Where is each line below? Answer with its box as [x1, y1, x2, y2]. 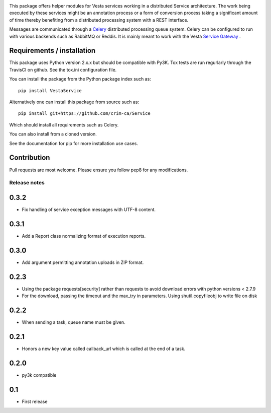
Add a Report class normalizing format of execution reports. [22, 233, 146, 239]
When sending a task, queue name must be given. [22, 319, 125, 325]
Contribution [9, 154, 50, 162]
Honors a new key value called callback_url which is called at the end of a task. [22, 346, 186, 352]
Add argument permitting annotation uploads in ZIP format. [22, 259, 144, 265]
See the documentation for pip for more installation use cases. [9, 140, 138, 146]
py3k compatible [22, 372, 57, 378]
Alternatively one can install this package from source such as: [9, 99, 140, 105]
